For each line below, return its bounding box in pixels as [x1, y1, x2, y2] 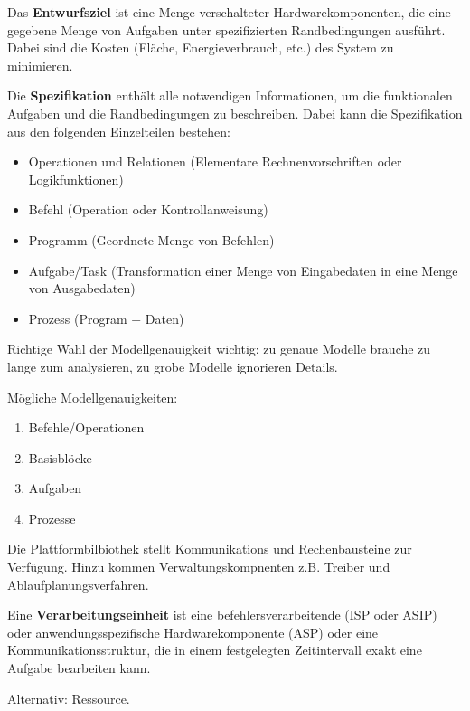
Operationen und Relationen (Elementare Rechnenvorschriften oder [28, 152, 402, 171]
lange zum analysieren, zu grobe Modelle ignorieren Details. [7, 356, 338, 375]
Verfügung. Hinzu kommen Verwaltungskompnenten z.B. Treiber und [7, 557, 390, 576]
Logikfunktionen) [28, 169, 124, 188]
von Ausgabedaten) [28, 279, 136, 298]
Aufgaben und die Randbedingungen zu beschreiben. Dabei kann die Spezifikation [7, 103, 463, 122]
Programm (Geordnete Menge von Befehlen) [28, 230, 275, 249]
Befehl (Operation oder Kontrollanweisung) [28, 200, 268, 219]
